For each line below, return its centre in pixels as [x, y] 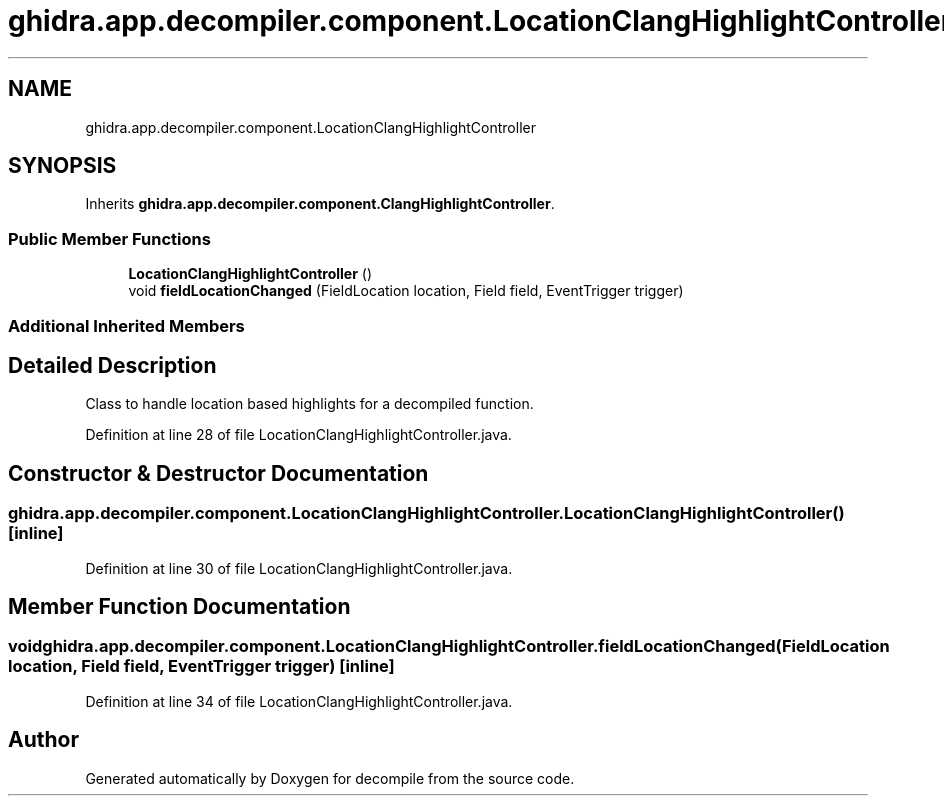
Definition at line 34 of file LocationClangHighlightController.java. [299, 701]
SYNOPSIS [62, 166]
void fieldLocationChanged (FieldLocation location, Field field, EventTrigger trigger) [406, 291]
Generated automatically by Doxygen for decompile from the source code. [330, 778]
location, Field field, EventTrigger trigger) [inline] [201, 666]
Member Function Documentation [179, 607]
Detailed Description [112, 365]
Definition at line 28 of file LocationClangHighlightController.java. [298, 435]
